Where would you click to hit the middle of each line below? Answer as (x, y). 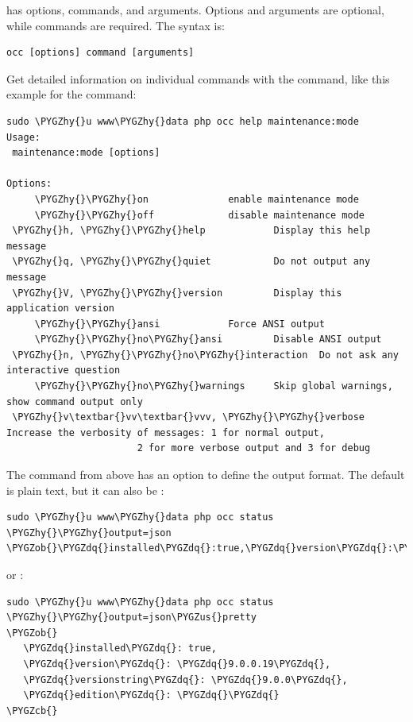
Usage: (23, 137)
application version (61, 309)
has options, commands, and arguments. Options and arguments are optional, (195, 10)
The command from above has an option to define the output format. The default (206, 475)
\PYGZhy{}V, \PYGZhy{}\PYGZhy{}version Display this (177, 293)
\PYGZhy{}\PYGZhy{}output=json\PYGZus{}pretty (131, 618)
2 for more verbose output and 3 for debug (254, 448)
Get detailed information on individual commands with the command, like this (198, 78)
